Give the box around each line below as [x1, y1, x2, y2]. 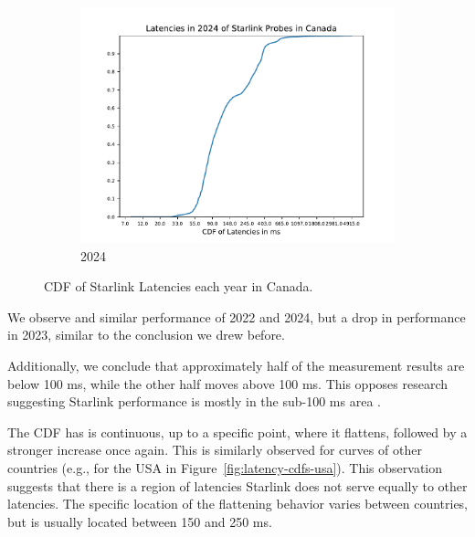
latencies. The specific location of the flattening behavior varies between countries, [7, 494, 469, 513]
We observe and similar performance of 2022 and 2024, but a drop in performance [7, 307, 466, 326]
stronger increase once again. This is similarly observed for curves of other [7, 440, 422, 459]
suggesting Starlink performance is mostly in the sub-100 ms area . [7, 392, 381, 411]
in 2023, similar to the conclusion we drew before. [7, 325, 285, 344]
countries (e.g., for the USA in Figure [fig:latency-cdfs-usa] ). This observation [7, 458, 443, 477]
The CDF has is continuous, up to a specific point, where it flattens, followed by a [7, 422, 468, 441]
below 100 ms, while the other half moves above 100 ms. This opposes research [7, 374, 449, 393]
